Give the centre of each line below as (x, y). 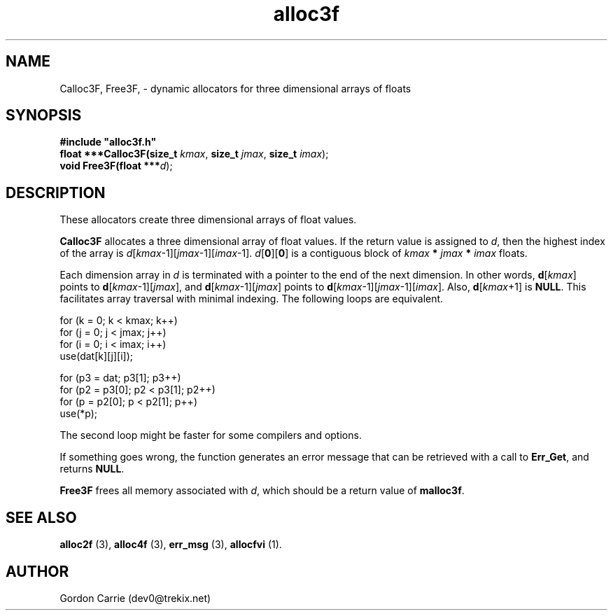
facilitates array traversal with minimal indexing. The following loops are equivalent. (252, 299)
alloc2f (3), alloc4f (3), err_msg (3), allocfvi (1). (171, 545)
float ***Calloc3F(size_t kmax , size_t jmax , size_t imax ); (194, 154)
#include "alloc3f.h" (108, 142)
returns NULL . (92, 469)
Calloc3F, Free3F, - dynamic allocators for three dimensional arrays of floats (235, 88)
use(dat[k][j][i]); (97, 356)
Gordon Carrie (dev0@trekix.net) (135, 598)
